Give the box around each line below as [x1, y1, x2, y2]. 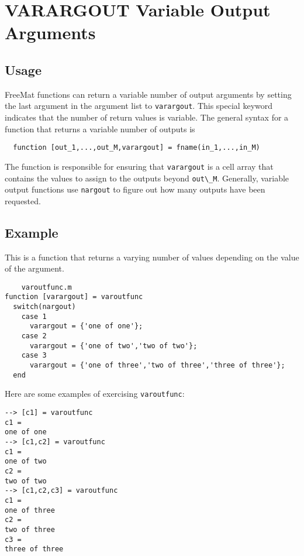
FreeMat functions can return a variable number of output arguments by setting [5, 88, 292, 100]
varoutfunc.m [21, 283, 72, 291]
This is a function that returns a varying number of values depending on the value [5, 250, 299, 263]
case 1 [21, 312, 47, 321]
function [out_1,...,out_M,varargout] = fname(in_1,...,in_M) [13, 143, 260, 152]
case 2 [21, 332, 47, 341]
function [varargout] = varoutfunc [5, 293, 143, 301]
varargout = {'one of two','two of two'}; [29, 341, 198, 350]
